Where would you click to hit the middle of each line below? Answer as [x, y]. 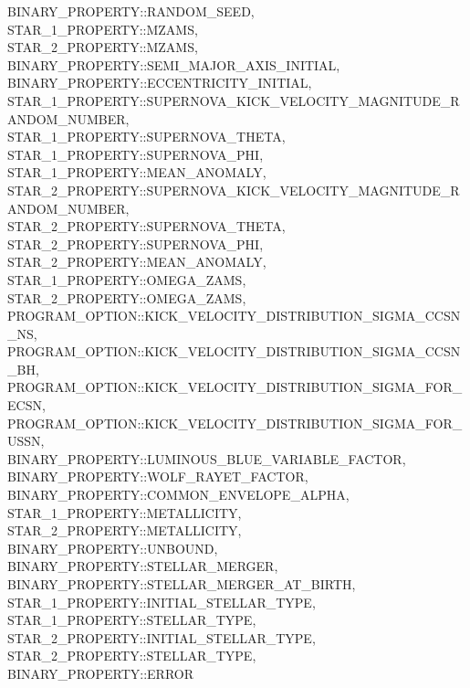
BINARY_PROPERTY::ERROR [100, 673]
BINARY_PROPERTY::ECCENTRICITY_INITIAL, [160, 83]
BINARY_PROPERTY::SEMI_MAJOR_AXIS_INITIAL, [174, 64]
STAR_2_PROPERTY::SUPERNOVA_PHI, [136, 243]
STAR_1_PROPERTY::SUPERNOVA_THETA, [146, 137]
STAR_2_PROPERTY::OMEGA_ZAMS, [127, 297]
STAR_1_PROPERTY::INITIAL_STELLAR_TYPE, [162, 602]
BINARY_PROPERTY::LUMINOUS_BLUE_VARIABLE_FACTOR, [207, 458]
